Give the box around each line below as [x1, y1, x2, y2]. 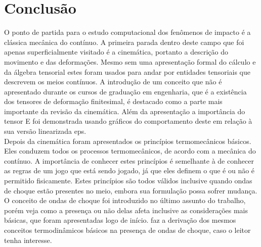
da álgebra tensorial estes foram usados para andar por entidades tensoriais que [4, 66, 251, 77]
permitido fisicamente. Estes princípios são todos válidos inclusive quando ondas [4, 175, 252, 186]
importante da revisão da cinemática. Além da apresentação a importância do [4, 106, 245, 116]
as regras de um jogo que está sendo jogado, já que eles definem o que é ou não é [4, 165, 255, 176]
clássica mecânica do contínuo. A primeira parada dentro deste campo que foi [4, 36, 244, 47]
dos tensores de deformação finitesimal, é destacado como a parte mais [4, 96, 223, 107]
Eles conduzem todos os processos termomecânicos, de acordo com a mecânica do [4, 145, 256, 156]
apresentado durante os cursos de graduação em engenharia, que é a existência [4, 86, 247, 96]
